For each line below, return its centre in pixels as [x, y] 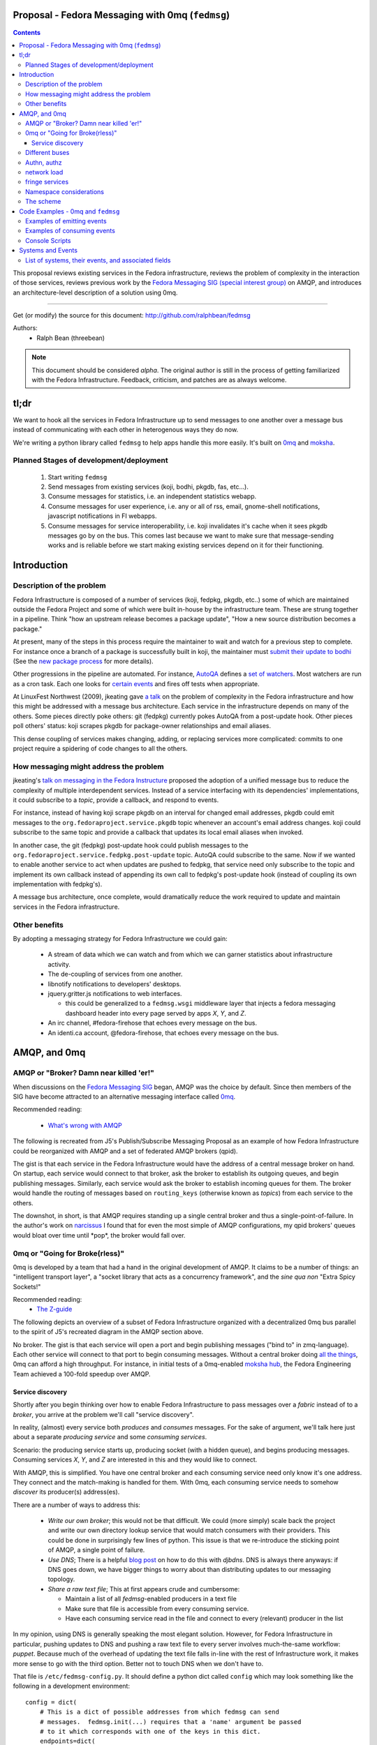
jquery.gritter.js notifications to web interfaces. [115, 993]
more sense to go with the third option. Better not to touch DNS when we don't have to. [138, 1663]
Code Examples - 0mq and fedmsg [69, 211]
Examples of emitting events [66, 221]
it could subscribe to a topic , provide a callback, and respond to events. [116, 800]
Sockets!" [27, 1286]
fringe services [47, 182]
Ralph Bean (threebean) [71, 338]
